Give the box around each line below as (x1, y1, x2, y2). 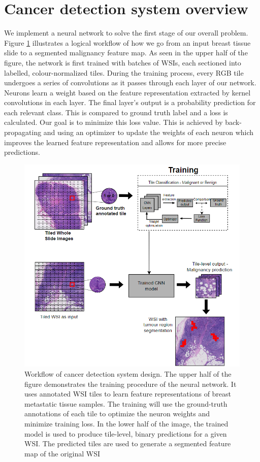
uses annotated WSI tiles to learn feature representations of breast (24, 388, 232, 399)
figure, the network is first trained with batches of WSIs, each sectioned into (4, 57, 241, 68)
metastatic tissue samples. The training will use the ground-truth (24, 398, 227, 409)
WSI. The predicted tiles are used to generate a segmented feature (24, 438, 231, 449)
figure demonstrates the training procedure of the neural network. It (24, 378, 237, 389)
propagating (4, 127, 42, 138)
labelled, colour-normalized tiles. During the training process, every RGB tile (4, 67, 244, 78)
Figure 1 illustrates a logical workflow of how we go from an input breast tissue (4, 37, 251, 48)
